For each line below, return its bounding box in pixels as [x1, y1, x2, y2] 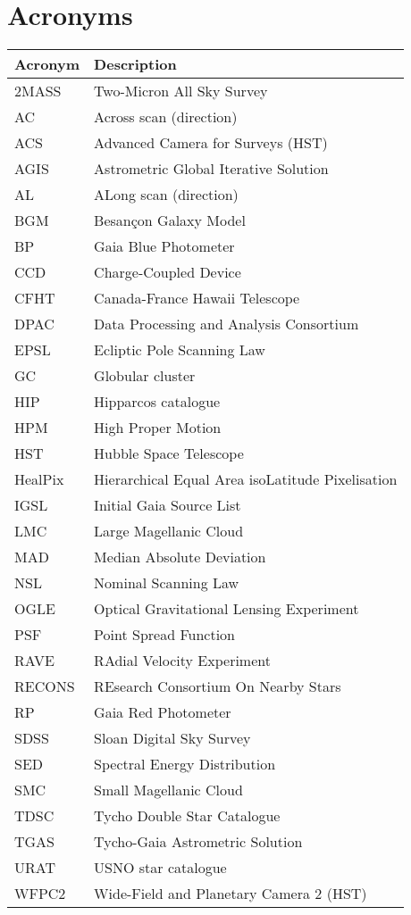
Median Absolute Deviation [94, 546, 266, 568]
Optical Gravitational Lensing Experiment [94, 598, 359, 620]
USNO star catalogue [94, 857, 227, 878]
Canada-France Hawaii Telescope [94, 287, 300, 309]
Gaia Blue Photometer [94, 236, 235, 257]
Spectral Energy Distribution [94, 753, 276, 775]
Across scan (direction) [94, 106, 238, 128]
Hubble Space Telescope [94, 443, 244, 464]
